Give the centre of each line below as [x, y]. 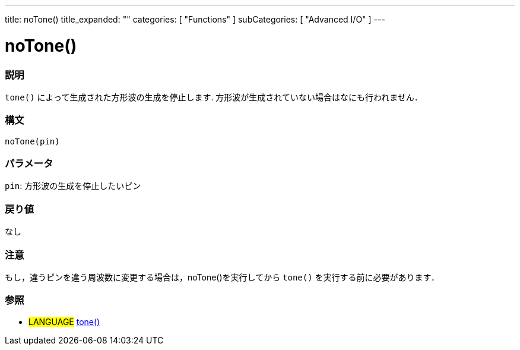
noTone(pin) [32, 141]
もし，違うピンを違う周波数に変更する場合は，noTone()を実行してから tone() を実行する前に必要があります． [222, 277]
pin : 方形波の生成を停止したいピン [73, 186]
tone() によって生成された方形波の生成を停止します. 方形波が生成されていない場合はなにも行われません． [214, 97]
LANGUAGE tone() [64, 321]
